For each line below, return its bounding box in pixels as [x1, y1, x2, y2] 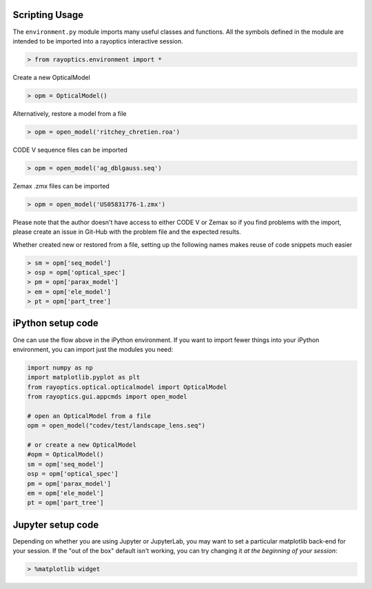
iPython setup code [12, 317, 99, 329]
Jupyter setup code [12, 519, 99, 530]
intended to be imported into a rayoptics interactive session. [12, 37, 183, 45]
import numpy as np [27, 363, 93, 372]
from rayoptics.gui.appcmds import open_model [27, 393, 187, 401]
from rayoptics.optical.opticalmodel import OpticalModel [27, 383, 227, 391]
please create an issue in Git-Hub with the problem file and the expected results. [12, 228, 241, 236]
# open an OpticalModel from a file [27, 412, 152, 420]
